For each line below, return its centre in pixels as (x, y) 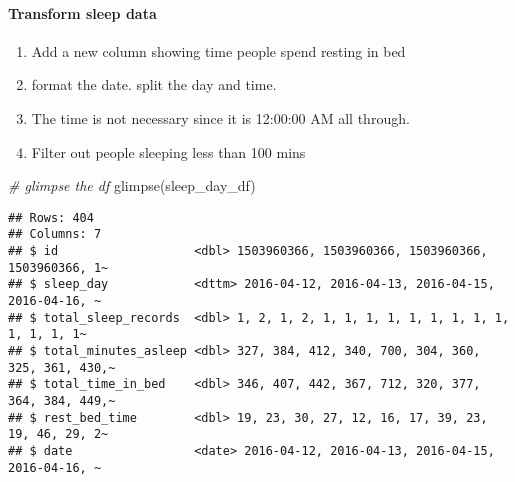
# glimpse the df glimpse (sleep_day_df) (132, 185)
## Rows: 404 (51, 217)
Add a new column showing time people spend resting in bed (218, 50)
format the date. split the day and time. (154, 84)
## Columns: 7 (55, 234)
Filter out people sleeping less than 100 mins (168, 151)
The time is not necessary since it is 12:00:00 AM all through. (220, 117)
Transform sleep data (82, 12)
